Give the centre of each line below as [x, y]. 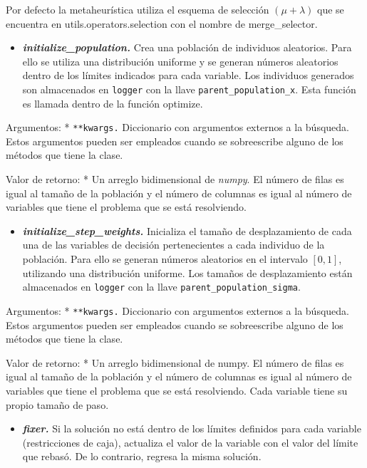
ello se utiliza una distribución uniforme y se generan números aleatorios [180, 61]
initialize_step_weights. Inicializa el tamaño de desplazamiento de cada [187, 230]
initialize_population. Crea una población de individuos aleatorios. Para [187, 47]
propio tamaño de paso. [57, 404]
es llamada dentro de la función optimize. [113, 103]
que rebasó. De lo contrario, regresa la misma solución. [142, 456]
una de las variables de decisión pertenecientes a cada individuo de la [174, 245]
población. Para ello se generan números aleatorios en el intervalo [165, 259]
